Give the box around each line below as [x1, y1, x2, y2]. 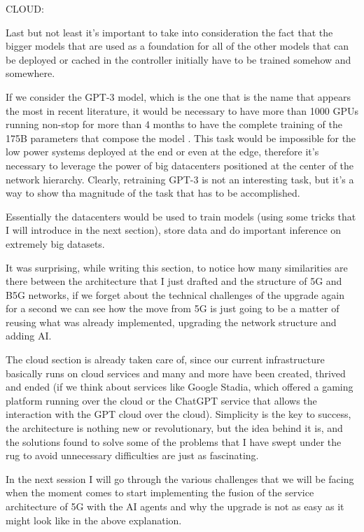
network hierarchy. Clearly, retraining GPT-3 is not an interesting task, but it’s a [6, 171, 354, 186]
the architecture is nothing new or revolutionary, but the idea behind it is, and [6, 421, 343, 435]
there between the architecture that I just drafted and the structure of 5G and [6, 274, 342, 288]
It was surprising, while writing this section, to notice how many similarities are [6, 260, 348, 274]
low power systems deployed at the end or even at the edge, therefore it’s [6, 144, 319, 159]
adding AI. [6, 328, 52, 343]
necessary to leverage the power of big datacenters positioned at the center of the [6, 157, 354, 172]
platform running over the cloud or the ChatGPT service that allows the [6, 393, 317, 407]
